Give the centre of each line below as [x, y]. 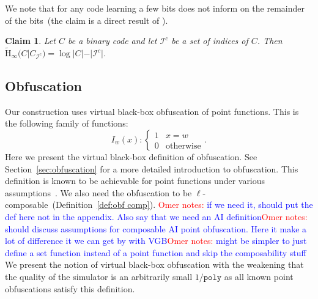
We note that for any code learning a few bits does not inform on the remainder [155, 8]
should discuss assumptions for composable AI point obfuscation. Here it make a [156, 228]
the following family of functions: [67, 123]
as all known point [259, 276]
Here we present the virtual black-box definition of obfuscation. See [131, 156]
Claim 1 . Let [30, 41]
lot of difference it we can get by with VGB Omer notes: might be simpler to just [156, 241]
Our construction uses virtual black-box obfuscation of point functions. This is [152, 111]
